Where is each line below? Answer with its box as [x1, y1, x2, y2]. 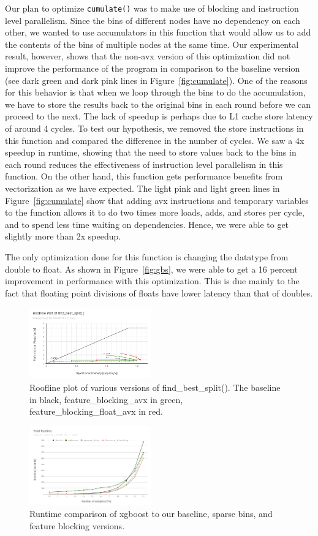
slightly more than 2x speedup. [5, 230, 121, 243]
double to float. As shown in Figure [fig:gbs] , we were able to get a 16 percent [5, 262, 298, 275]
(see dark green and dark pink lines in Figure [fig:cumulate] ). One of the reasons [5, 74, 308, 86]
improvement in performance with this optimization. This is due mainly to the [5, 274, 300, 287]
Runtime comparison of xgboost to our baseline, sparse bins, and [29, 507, 273, 520]
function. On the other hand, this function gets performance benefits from [5, 170, 283, 183]
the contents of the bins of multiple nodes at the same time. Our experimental [5, 37, 299, 50]
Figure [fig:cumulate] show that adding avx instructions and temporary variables [5, 194, 309, 206]
